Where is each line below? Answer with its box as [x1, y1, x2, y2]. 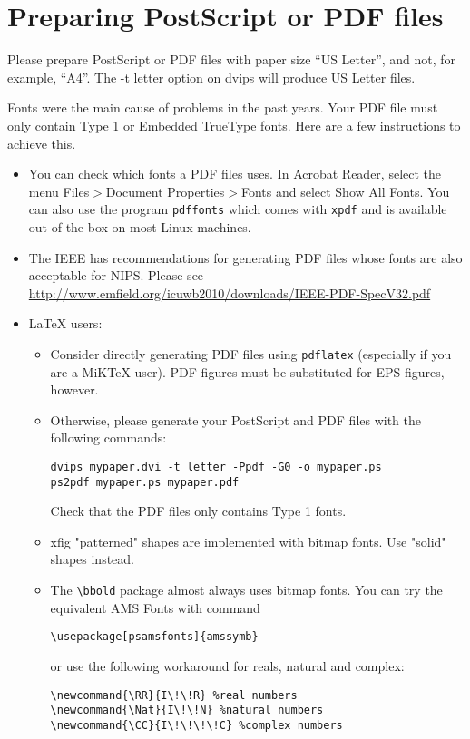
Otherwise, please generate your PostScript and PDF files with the [50, 410, 422, 429]
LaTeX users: [28, 314, 103, 333]
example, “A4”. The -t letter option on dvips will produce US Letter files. [7, 67, 416, 86]
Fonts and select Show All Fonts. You [240, 181, 450, 200]
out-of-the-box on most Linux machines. [28, 217, 251, 236]
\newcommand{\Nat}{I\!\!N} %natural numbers [50, 704, 324, 717]
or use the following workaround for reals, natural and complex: [50, 656, 405, 675]
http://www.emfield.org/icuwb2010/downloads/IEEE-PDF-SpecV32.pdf [28, 283, 431, 302]
